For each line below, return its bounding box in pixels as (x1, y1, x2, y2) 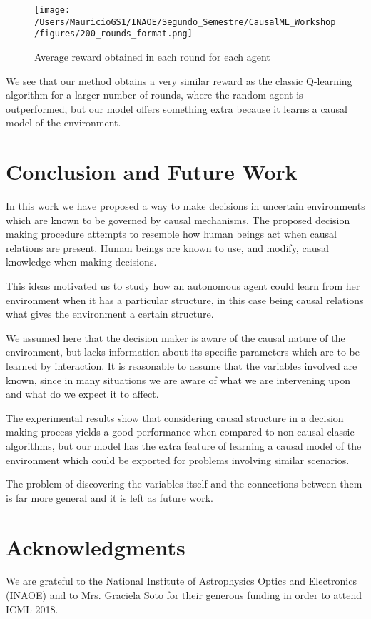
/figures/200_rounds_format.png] (34, 29, 193, 39)
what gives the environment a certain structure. (6, 306, 214, 321)
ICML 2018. (6, 601, 59, 616)
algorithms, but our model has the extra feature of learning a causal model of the (6, 438, 362, 453)
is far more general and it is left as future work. (6, 490, 213, 505)
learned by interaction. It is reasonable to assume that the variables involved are (6, 358, 357, 373)
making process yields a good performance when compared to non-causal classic (6, 424, 355, 439)
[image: (34, 5, 71, 15)
